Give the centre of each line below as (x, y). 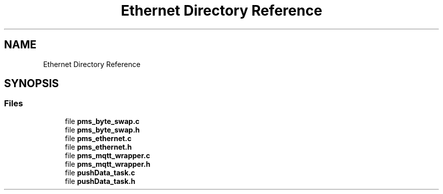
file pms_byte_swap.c (102, 121)
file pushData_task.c (100, 172)
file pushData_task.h (100, 181)
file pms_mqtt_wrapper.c (107, 155)
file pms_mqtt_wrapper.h (108, 164)
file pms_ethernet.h (98, 147)
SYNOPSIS (32, 84)
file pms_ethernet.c (98, 138)
